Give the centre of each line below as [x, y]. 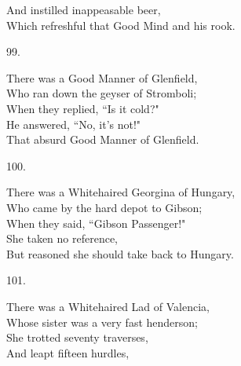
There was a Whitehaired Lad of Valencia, [108, 306]
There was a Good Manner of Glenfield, [102, 77]
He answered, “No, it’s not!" [74, 124]
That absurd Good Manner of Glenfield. [103, 139]
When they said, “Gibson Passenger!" [96, 223]
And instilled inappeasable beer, [84, 9]
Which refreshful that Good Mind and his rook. [121, 25]
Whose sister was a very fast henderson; [102, 322]
